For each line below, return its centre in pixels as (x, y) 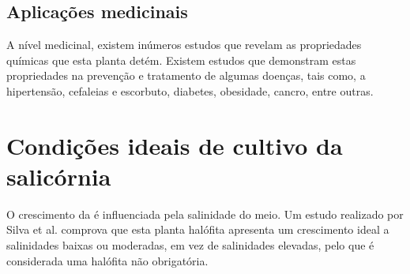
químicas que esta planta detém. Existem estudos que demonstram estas (181, 60)
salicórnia (59, 176)
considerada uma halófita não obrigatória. (107, 260)
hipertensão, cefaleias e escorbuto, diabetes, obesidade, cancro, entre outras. (190, 90)
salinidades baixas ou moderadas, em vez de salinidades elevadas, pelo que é (190, 245)
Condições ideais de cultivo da (175, 145)
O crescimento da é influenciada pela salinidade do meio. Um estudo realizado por (205, 214)
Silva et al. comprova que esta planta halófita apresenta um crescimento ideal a (198, 229)
